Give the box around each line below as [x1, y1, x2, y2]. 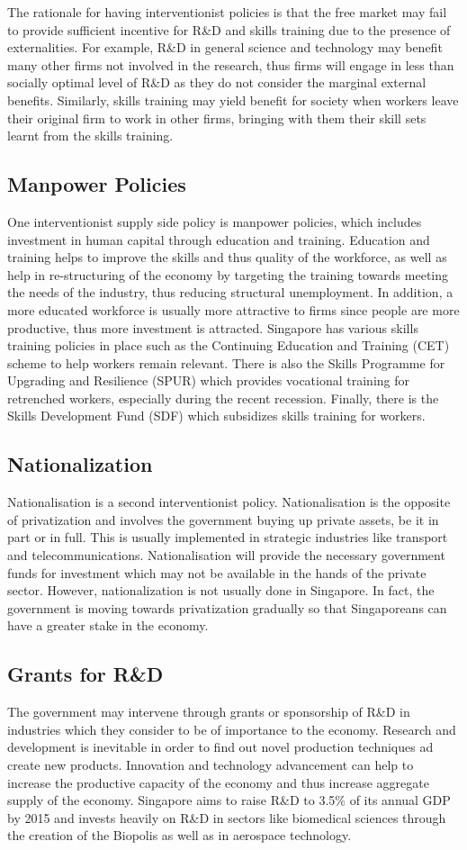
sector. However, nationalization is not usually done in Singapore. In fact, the [7, 581, 435, 600]
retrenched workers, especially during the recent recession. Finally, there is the [7, 388, 439, 407]
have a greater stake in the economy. [7, 616, 209, 635]
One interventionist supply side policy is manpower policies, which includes [7, 212, 422, 231]
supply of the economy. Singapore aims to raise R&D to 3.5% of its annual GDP [7, 791, 451, 809]
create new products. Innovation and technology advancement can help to [7, 755, 414, 774]
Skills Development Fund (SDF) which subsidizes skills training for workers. [7, 406, 426, 425]
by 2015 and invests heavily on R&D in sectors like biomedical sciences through [7, 808, 446, 827]
